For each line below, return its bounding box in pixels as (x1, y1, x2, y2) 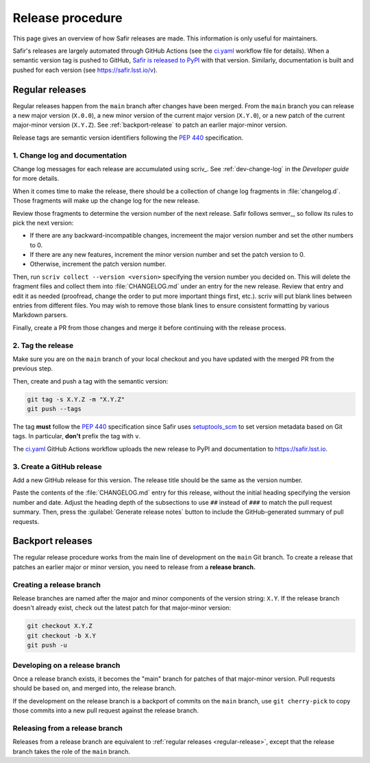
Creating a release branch (12, 579, 101, 589)
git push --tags (27, 405, 82, 413)
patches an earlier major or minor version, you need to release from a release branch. (12, 562, 256, 571)
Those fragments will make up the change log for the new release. (12, 197, 200, 205)
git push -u (27, 641, 68, 649)
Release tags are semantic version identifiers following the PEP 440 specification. (12, 134, 243, 142)
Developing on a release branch (12, 660, 121, 670)
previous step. (12, 364, 53, 373)
